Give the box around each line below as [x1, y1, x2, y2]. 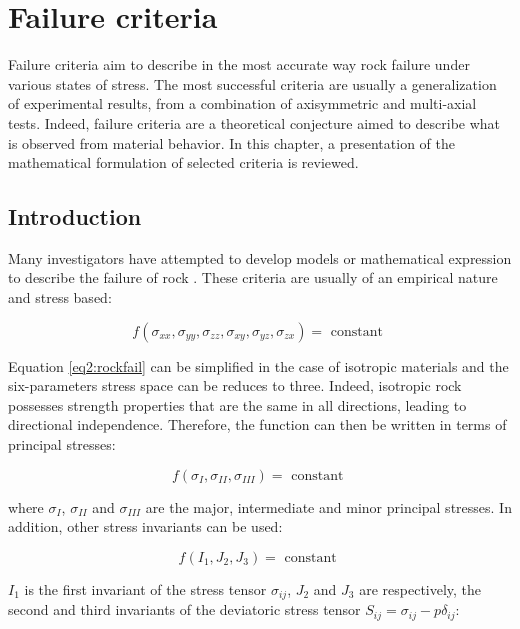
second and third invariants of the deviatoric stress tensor [8, 599, 361, 620]
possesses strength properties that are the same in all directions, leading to [8, 394, 467, 415]
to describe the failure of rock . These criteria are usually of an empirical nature [8, 267, 498, 288]
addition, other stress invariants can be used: [8, 516, 283, 537]
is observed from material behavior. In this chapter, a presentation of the [8, 132, 455, 153]
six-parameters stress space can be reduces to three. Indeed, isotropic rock [8, 375, 462, 396]
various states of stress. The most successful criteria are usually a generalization [8, 73, 497, 94]
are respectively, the [359, 578, 482, 599]
